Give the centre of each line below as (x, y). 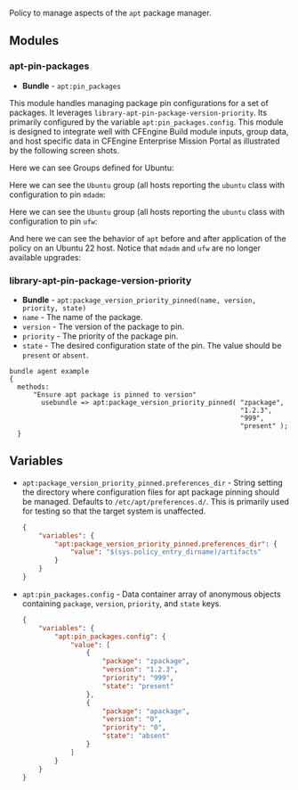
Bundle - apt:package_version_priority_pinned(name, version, (139, 300)
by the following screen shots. (64, 150)
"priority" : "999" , (138, 678)
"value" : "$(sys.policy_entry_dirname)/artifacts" (166, 552)
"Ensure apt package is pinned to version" (115, 395)
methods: (33, 387)
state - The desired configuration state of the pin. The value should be (152, 345)
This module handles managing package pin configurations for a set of (139, 103)
